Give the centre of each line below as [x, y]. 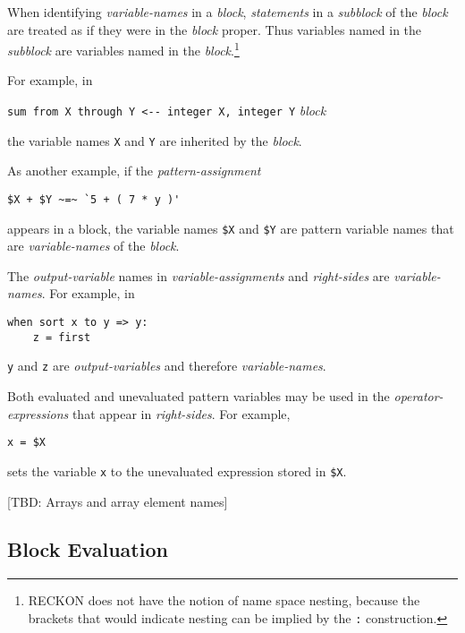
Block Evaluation [88, 549]
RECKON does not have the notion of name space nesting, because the [224, 600]
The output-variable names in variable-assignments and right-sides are [199, 275]
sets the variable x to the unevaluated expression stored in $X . [177, 470]
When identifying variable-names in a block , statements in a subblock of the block [228, 12]
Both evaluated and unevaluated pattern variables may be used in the [199, 396]
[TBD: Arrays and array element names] [118, 501]
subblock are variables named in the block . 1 [123, 49]
